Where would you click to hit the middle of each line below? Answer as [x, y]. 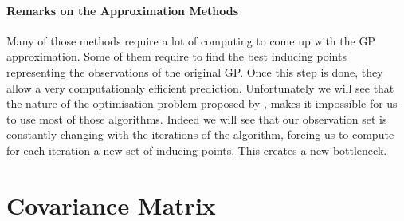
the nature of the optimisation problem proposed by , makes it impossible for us [202, 103]
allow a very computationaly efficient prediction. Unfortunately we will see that [200, 87]
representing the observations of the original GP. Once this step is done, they [195, 71]
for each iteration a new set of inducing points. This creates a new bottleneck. [197, 150]
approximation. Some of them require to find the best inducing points [177, 56]
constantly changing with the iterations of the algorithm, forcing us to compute [200, 134]
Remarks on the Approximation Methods [123, 10]
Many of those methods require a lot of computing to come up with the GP [191, 40]
